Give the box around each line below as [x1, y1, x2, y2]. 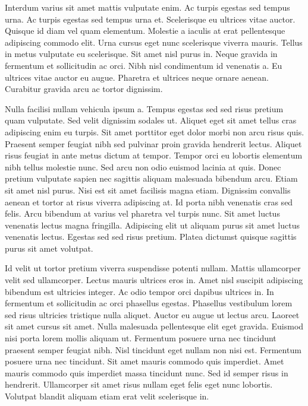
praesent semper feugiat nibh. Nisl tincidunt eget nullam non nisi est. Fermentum [5, 343, 301, 356]
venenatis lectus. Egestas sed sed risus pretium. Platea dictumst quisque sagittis [5, 230, 297, 243]
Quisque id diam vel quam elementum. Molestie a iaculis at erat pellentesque [5, 24, 285, 37]
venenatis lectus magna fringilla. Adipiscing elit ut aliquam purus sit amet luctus [5, 218, 300, 231]
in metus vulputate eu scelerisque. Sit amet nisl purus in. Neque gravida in [5, 47, 278, 60]
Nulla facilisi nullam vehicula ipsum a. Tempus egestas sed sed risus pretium [5, 102, 284, 115]
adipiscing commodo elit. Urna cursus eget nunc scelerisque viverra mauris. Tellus [5, 36, 303, 48]
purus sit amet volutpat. [5, 242, 93, 254]
